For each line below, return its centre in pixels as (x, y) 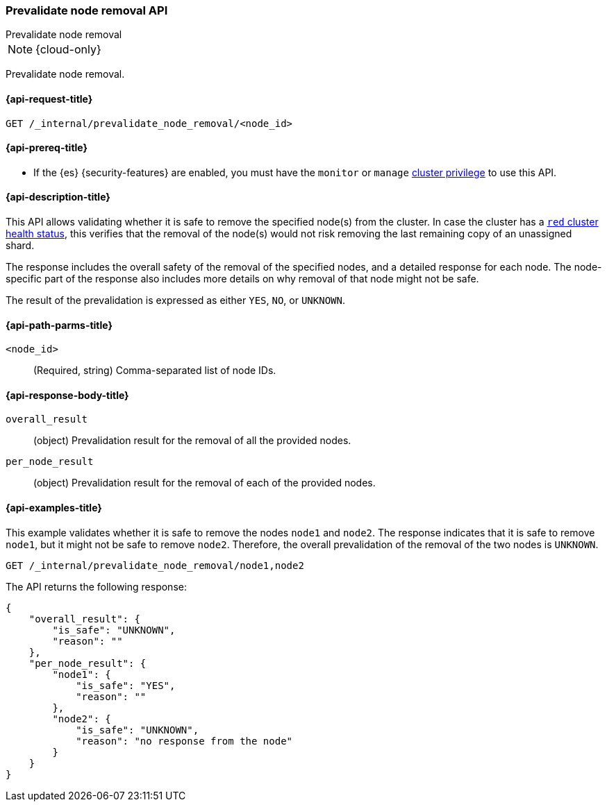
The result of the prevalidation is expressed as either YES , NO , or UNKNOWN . (175, 300)
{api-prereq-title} (47, 148)
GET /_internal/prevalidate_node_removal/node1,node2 (155, 565)
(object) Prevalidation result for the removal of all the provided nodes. (192, 441)
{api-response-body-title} (67, 395)
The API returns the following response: (96, 586)
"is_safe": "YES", (126, 685)
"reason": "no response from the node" (184, 741)
